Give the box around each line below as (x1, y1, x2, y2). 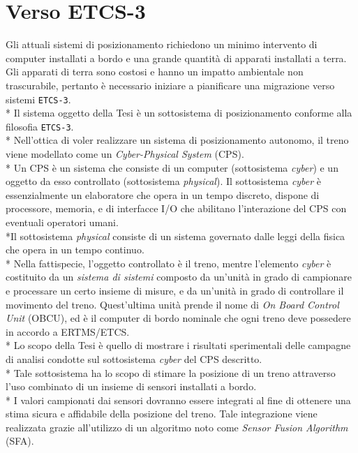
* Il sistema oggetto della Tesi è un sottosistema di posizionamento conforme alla (6, 105, 352, 120)
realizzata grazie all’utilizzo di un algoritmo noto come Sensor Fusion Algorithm (6, 419, 348, 434)
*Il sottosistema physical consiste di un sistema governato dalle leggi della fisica (6, 228, 345, 243)
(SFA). (6, 433, 34, 448)
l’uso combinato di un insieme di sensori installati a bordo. (6, 379, 257, 394)
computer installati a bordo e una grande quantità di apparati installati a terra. (6, 50, 347, 65)
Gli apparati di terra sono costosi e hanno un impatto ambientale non (6, 64, 304, 79)
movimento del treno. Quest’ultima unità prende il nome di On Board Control (6, 297, 339, 311)
